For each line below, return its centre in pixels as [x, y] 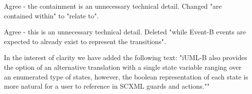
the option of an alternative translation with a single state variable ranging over [123, 67]
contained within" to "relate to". [51, 15]
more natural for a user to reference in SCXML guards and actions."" [107, 86]
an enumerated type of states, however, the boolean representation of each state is [126, 76]
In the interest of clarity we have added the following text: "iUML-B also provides [126, 57]
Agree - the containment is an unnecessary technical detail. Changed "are [113, 6]
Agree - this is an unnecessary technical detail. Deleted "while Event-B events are [125, 32]
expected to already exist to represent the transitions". [85, 41]
